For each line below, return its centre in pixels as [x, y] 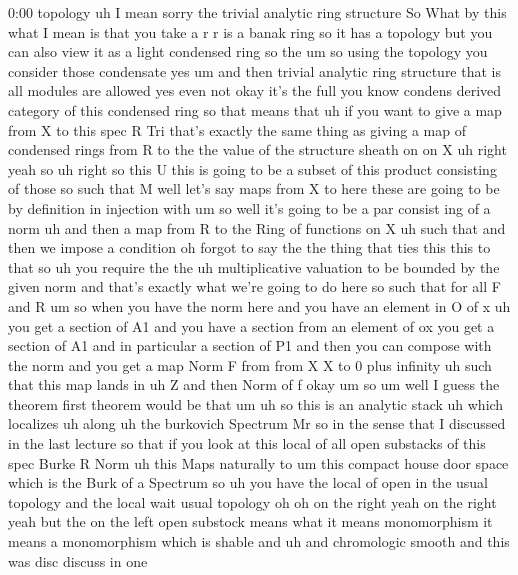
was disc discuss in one [78, 560]
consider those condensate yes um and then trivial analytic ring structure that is [254, 70]
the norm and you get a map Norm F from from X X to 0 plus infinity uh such [250, 364]
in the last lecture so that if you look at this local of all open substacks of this [247, 443]
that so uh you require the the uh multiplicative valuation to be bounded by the [254, 266]
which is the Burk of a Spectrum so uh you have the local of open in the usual [248, 482]
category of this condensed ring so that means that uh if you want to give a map [255, 109]
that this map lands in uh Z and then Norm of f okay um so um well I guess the [254, 384]
